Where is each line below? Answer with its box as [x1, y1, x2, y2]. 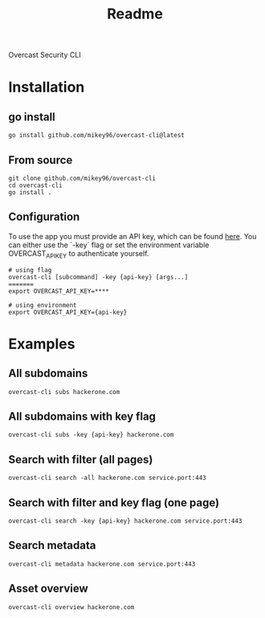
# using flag [8, 266, 52, 274]
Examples [8, 335, 75, 353]
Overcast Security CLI [8, 50, 82, 60]
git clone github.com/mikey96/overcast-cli [8, 174, 157, 182]
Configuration [8, 210, 80, 224]
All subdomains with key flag [8, 410, 157, 423]
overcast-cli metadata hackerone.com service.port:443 [8, 559, 196, 568]
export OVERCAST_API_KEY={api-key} [8, 308, 128, 316]
